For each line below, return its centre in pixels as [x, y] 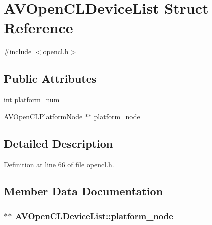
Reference [39, 28]
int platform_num [32, 100]
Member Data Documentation [84, 191]
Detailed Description [59, 143]
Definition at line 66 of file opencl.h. [59, 164]
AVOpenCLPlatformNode [43, 116]
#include [18, 52]
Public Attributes [50, 79]
